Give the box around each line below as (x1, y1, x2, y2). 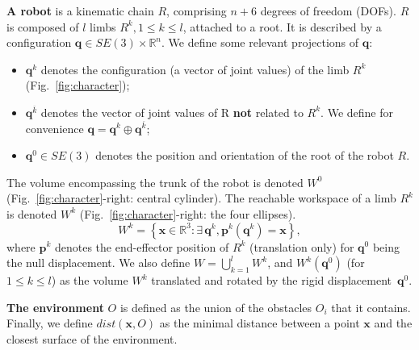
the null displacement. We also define (6, 254, 191, 271)
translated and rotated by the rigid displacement (151, 272, 392, 289)
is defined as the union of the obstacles (119, 298, 312, 315)
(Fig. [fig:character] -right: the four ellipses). (79, 205, 296, 222)
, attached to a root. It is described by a (182, 18, 382, 35)
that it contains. (331, 298, 411, 315)
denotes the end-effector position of (54, 238, 229, 255)
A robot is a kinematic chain (6, 2, 154, 19)
